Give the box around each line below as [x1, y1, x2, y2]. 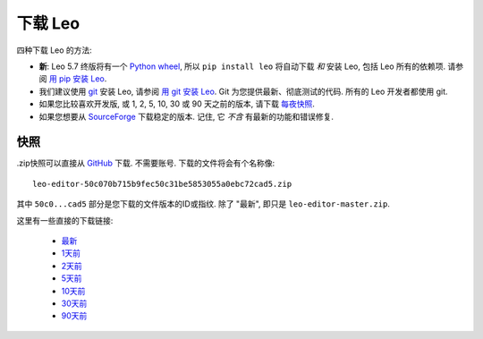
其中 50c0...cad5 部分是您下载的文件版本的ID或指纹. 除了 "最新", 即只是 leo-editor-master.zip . [16, 199, 391, 209]
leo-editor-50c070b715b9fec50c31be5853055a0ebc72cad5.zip [32, 179, 292, 189]
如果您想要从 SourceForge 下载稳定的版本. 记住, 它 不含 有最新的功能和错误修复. [38, 111, 335, 122]
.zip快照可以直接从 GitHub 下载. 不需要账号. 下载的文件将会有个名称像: [16, 157, 275, 169]
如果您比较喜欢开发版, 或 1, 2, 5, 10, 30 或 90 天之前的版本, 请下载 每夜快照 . [38, 98, 315, 109]
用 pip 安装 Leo [48, 73, 105, 84]
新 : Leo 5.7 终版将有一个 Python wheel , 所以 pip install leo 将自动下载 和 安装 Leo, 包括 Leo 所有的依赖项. [38, 61, 446, 72]
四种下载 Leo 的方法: [16, 45, 93, 55]
